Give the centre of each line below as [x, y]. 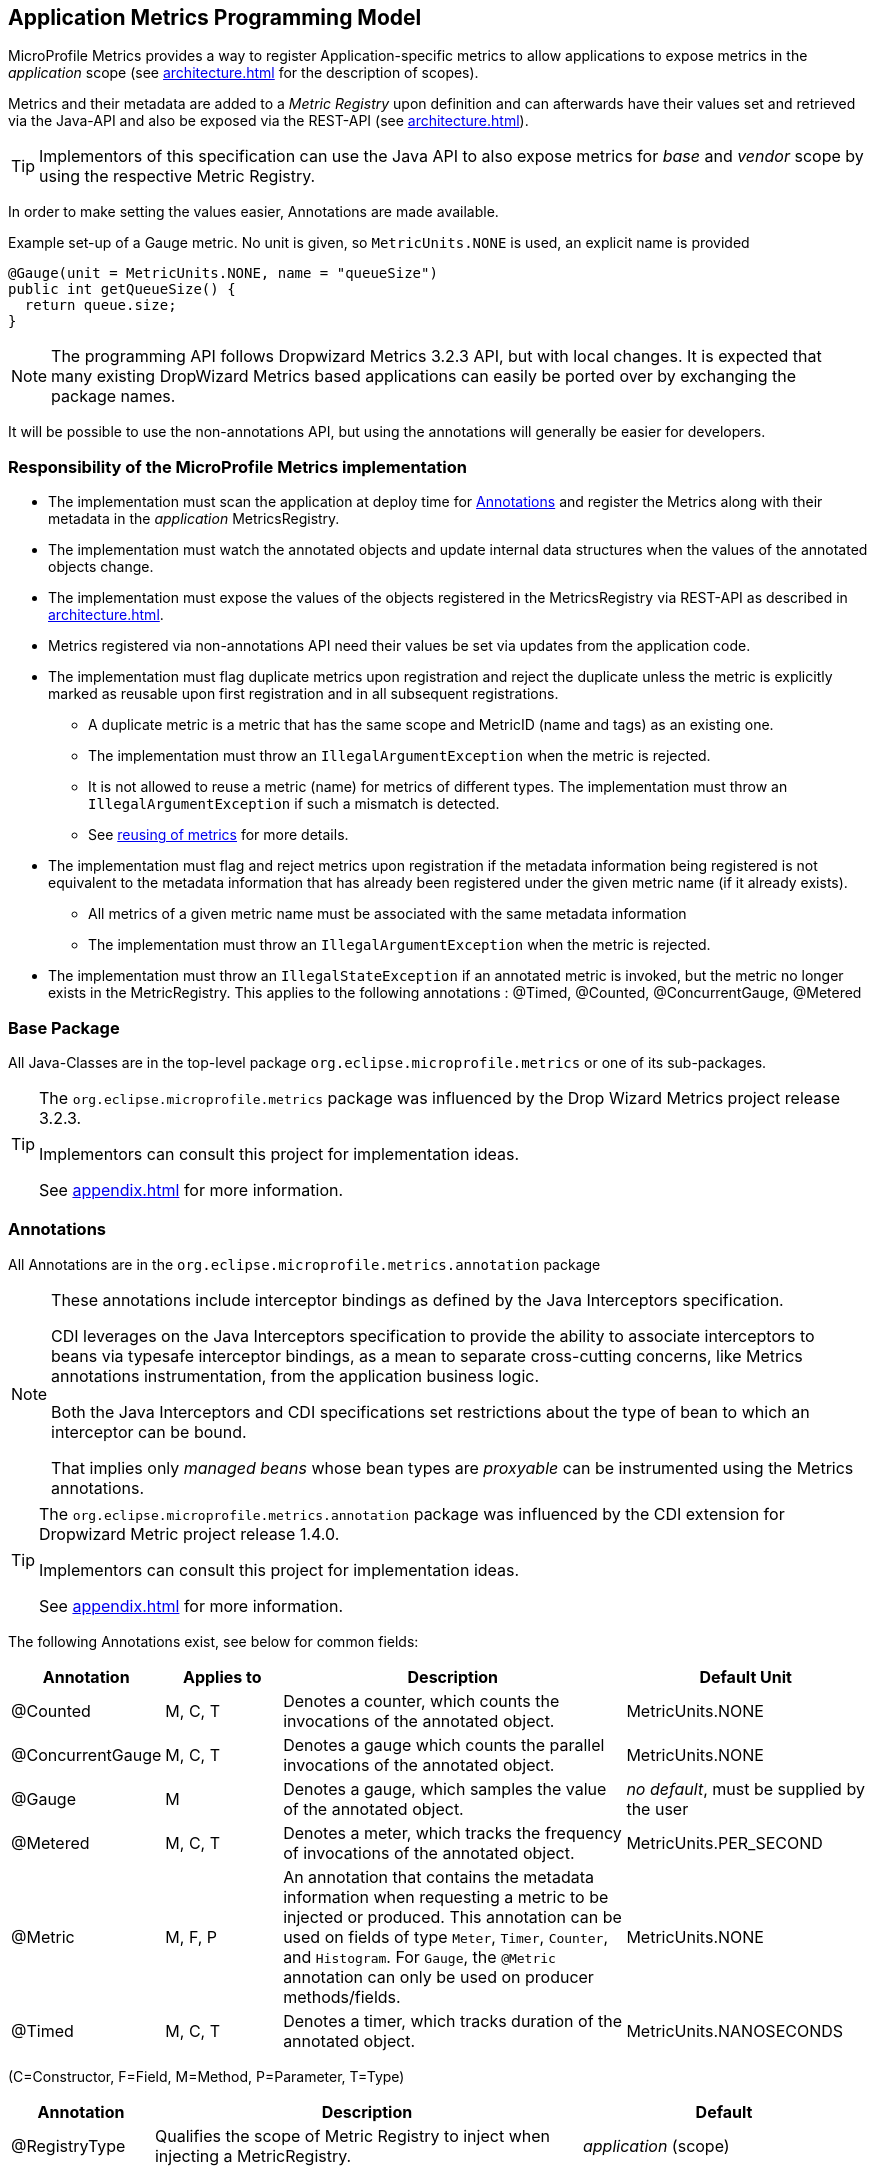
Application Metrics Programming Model [215, 17]
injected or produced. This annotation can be [452, 1916]
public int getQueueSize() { [122, 289]
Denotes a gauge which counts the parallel [444, 1744]
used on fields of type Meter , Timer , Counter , [446, 1936]
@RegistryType [68, 2145]
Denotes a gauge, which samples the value [445, 1788]
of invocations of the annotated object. [429, 1852]
